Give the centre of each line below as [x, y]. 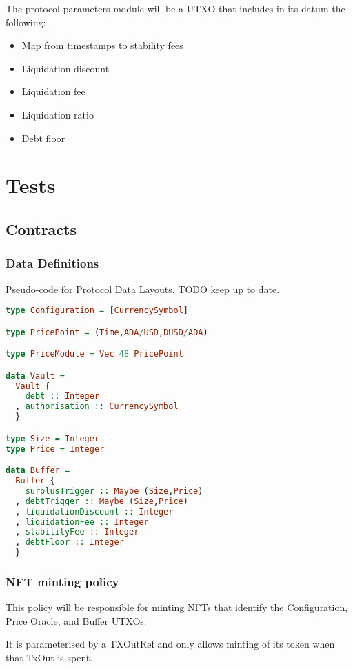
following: [26, 22]
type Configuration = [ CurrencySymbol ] [97, 311]
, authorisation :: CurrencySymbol [97, 407]
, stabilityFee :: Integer [77, 532]
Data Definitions [52, 263]
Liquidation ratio [58, 114]
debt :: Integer [62, 396]
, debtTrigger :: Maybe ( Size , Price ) [102, 501]
